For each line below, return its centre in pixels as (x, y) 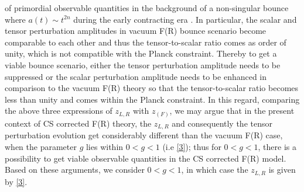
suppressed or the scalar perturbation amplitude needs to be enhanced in (136, 76)
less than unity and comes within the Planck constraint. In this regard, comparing (152, 99)
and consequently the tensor (222, 123)
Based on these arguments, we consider (75, 170)
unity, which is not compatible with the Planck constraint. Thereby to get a (141, 53)
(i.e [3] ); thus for (192, 146)
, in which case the (215, 170)
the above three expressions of (59, 111)
